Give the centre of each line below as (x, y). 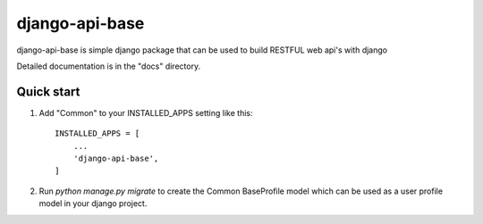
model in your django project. (93, 203)
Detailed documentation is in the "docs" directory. (109, 66)
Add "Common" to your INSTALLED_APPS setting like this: (146, 112)
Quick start (48, 91)
